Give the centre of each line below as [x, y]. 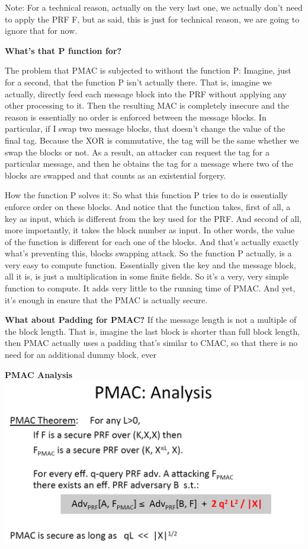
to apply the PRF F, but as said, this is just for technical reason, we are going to [152, 19]
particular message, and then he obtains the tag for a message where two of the [149, 164]
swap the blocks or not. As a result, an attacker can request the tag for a [137, 152]
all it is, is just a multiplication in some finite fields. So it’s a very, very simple [147, 276]
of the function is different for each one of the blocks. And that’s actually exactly [152, 241]
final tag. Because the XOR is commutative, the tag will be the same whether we [152, 140]
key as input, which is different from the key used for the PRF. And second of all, [153, 218]
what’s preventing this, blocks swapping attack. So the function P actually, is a [148, 253]
